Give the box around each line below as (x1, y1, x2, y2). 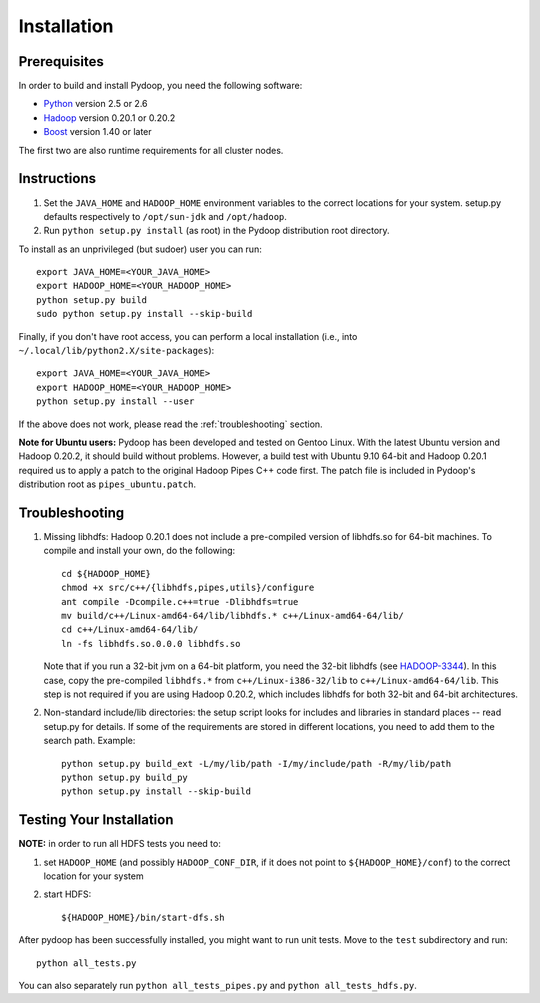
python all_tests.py (36, 957, 137, 969)
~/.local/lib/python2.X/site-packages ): (18, 345, 215, 357)
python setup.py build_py (61, 771, 189, 783)
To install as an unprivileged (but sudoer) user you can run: (18, 243, 262, 255)
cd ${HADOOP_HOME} (61, 568, 152, 579)
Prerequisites (18, 53, 104, 70)
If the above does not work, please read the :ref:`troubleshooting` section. (18, 418, 324, 430)
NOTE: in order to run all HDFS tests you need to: (18, 838, 222, 850)
